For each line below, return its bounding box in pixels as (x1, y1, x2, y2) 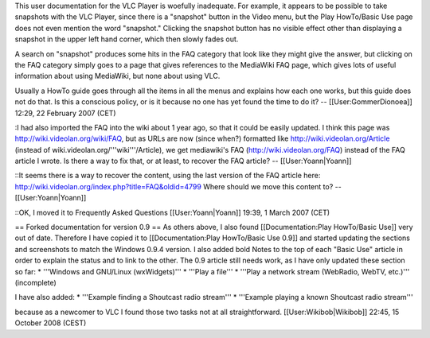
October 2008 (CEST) (14, 318, 87, 328)
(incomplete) (14, 278, 57, 287)
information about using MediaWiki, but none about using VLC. (14, 72, 221, 81)
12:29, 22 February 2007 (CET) (14, 108, 116, 118)
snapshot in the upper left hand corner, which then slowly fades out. (14, 34, 239, 44)
